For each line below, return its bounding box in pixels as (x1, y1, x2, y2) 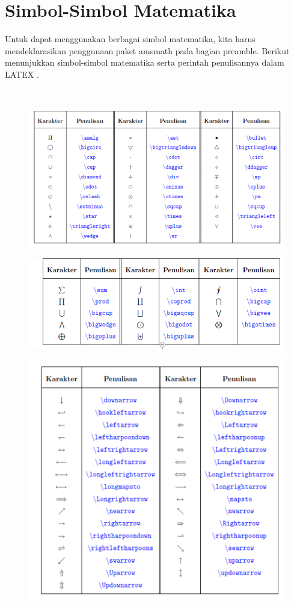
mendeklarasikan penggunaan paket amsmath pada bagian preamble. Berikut (5, 44, 290, 57)
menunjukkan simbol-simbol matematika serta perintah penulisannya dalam (5, 56, 284, 69)
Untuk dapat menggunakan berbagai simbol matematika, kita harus (5, 33, 256, 45)
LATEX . (5, 67, 39, 80)
